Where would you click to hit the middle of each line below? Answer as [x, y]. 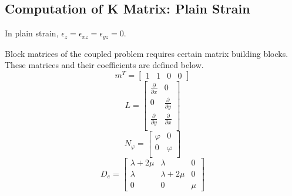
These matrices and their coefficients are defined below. [104, 65]
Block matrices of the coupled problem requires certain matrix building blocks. [147, 53]
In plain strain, [32, 33]
